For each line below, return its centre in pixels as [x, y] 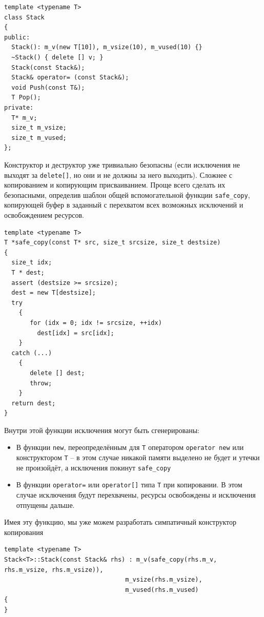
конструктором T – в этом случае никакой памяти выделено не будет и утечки [138, 457]
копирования [24, 532]
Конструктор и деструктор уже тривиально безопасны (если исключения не [122, 164]
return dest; [34, 403]
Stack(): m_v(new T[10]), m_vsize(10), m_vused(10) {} [107, 47]
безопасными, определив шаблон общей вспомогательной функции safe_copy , [127, 194]
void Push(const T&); [48, 87]
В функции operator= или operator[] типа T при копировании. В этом [129, 485]
